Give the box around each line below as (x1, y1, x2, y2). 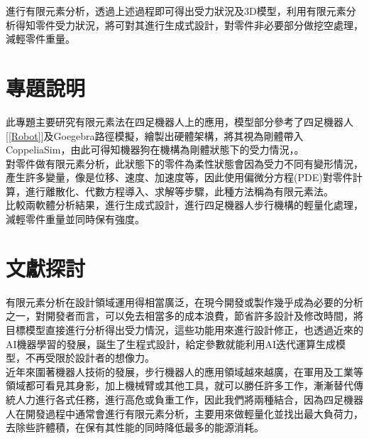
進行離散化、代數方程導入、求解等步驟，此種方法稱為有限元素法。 (25, 183, 334, 198)
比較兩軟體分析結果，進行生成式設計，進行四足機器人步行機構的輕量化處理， (6, 197, 363, 212)
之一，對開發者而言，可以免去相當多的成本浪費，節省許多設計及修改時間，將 (6, 308, 363, 323)
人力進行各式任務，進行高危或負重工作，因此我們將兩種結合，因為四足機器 (15, 391, 363, 406)
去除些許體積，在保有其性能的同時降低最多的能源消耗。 (6, 420, 264, 435)
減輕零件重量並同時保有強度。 (6, 212, 145, 227)
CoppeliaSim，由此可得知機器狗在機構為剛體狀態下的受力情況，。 (6, 142, 304, 157)
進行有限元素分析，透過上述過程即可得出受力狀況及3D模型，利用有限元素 (6, 4, 346, 18)
